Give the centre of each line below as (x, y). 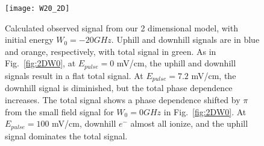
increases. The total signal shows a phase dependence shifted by (123, 99)
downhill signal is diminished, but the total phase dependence (119, 88)
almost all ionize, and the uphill (189, 123)
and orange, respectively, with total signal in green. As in (111, 51)
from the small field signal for (59, 111)
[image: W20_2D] (37, 8)
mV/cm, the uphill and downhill (176, 63)
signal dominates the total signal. (66, 135)
